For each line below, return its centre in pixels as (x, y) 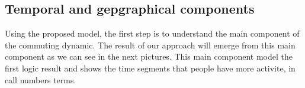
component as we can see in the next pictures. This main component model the (149, 56)
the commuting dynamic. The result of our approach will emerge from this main (150, 45)
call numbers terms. (41, 79)
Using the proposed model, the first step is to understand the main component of (152, 33)
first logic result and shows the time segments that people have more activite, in (150, 68)
